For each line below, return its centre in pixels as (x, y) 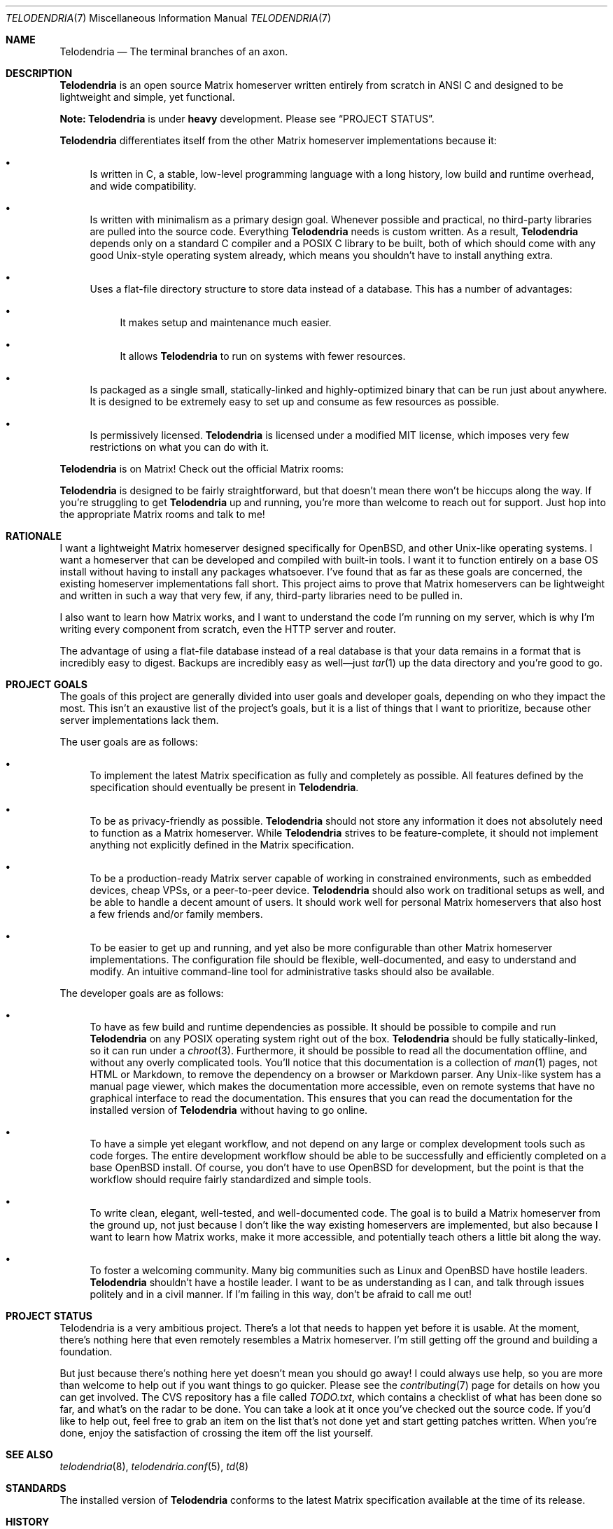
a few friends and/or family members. (176, 914)
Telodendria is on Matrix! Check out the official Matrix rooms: (202, 469)
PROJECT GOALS (47, 684)
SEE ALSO (29, 1454)
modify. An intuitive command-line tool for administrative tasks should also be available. (292, 971)
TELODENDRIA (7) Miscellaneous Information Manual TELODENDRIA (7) (169, 18)
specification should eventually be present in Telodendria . (224, 787)
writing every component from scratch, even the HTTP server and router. (228, 629)
